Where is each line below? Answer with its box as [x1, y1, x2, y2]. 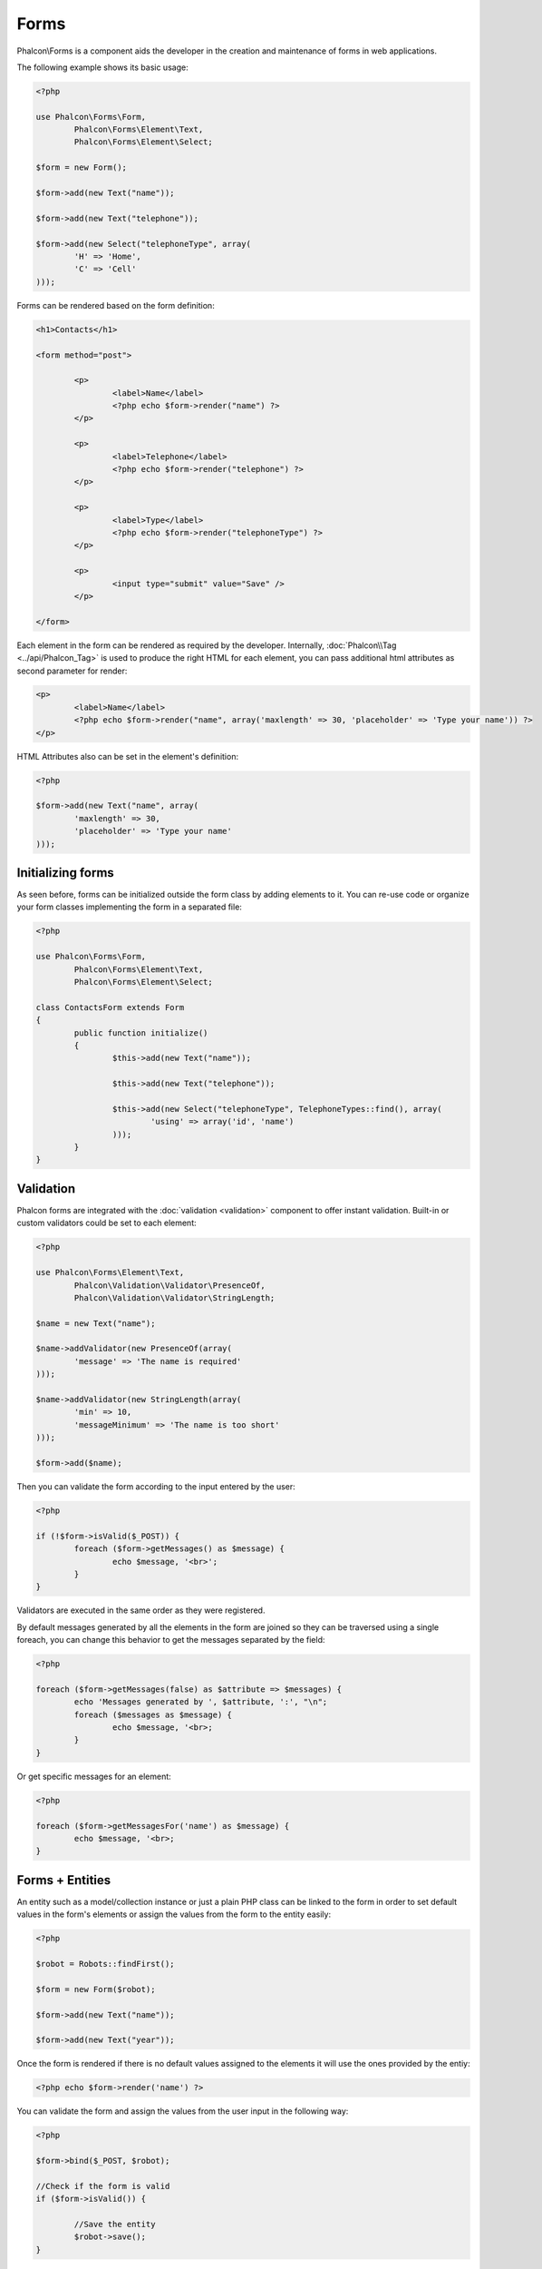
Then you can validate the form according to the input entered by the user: [16, 1480, 296, 1492]
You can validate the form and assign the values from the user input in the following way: [16, 2106, 349, 2117]
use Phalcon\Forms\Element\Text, [35, 1267, 185, 1278]
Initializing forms [16, 865, 115, 880]
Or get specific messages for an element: [16, 1771, 171, 1782]
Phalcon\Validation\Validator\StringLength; [73, 1292, 276, 1302]
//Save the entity [73, 2219, 156, 2229]
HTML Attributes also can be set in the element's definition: [16, 751, 239, 761]
